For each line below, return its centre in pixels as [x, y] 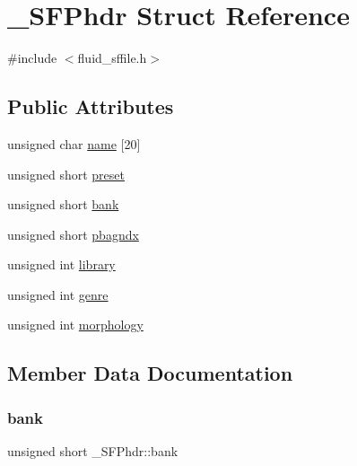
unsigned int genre [58, 294]
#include [32, 58]
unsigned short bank [63, 204]
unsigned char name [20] [74, 143]
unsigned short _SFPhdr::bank [93, 451]
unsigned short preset [66, 174]
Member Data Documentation [150, 373]
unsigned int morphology [75, 325]
